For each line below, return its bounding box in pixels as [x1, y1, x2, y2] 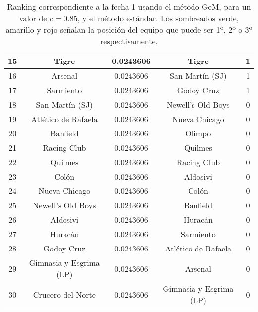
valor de [19, 12, 47, 24]
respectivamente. [100, 35, 158, 47]
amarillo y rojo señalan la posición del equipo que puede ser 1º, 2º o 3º [5, 24, 253, 35]
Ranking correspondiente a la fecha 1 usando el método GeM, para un [7, 1, 251, 12]
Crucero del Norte [33, 288, 96, 300]
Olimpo [185, 127, 211, 139]
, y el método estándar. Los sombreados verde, [77, 12, 239, 24]
